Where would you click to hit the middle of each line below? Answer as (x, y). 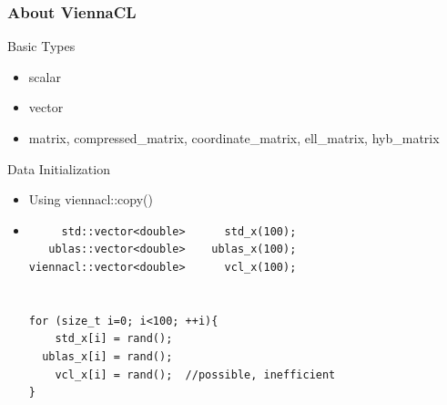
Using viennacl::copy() (91, 199)
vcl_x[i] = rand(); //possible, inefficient (195, 374)
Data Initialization (59, 168)
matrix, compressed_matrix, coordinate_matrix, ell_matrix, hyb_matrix (234, 138)
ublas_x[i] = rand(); (107, 356)
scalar (45, 76)
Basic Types (41, 46)
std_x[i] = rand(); (114, 339)
